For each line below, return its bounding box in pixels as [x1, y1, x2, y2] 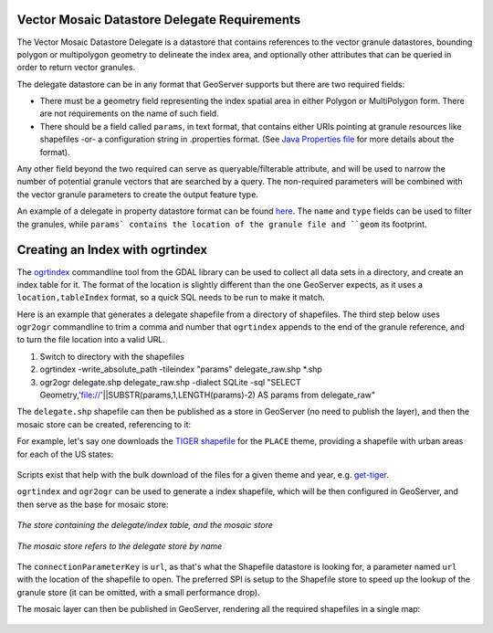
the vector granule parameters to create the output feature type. [16, 188, 259, 200]
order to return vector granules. [16, 62, 136, 73]
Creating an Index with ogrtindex [16, 242, 208, 258]
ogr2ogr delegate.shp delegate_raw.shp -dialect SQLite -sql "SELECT [39, 376, 301, 387]
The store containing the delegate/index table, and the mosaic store [16, 520, 274, 531]
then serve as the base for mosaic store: [16, 499, 169, 510]
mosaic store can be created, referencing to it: [16, 418, 192, 429]
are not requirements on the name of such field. [39, 108, 219, 119]
